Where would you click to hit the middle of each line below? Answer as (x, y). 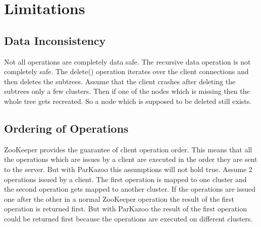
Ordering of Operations (66, 128)
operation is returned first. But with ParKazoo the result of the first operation (125, 209)
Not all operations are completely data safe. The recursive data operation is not (127, 61)
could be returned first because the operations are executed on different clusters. (128, 218)
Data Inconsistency (55, 40)
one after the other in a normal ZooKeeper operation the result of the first (119, 198)
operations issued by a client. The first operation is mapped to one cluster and (125, 179)
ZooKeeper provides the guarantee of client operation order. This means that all (128, 149)
